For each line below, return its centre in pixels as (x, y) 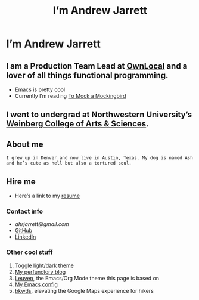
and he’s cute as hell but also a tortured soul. (69, 163)
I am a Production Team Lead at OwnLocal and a (97, 66)
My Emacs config (36, 284)
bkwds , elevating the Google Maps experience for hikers (84, 290)
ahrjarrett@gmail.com (42, 224)
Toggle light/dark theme (44, 265)
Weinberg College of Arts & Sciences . (77, 124)
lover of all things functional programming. (87, 75)
